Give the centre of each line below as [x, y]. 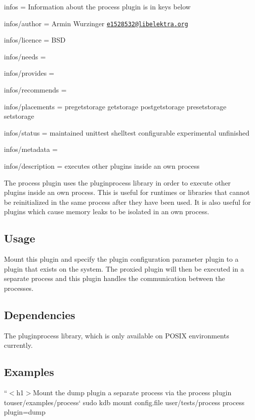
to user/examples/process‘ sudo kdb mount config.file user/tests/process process [124, 402]
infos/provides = [29, 73]
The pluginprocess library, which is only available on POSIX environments [117, 335]
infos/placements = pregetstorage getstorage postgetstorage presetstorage [115, 106]
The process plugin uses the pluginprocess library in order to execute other [117, 182]
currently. [19, 345]
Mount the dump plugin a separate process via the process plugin [132, 393]
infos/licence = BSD [35, 40]
